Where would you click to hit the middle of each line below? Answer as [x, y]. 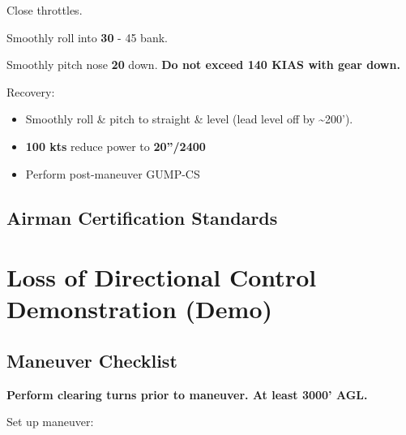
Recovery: [31, 91]
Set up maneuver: [50, 422]
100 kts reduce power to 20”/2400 [115, 146]
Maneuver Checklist [92, 360]
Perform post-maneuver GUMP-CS [113, 173]
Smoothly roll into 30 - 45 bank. [87, 37]
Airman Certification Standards [142, 217]
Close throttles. [45, 10]
